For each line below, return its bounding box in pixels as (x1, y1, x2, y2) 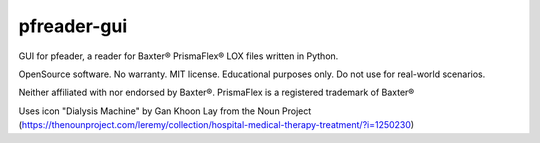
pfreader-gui (18, 15, 128, 37)
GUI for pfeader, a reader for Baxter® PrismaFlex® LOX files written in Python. (18, 50, 339, 62)
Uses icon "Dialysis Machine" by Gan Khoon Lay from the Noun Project (18, 105, 312, 117)
